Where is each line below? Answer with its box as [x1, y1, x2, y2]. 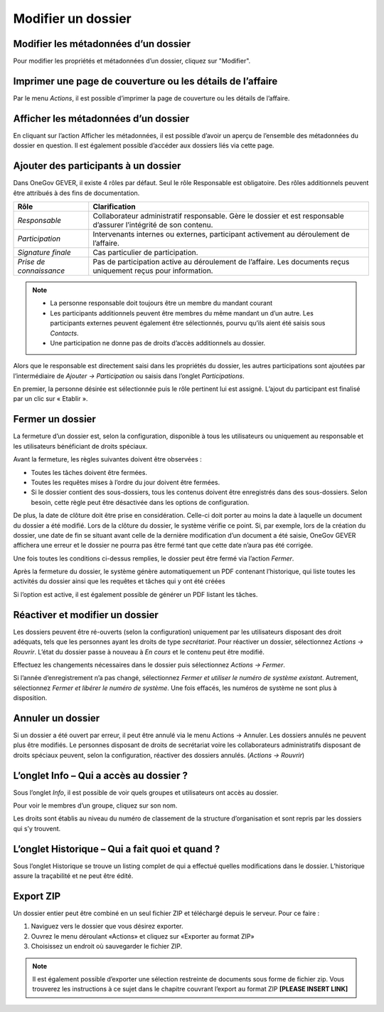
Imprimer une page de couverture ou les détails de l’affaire [13, 75, 278, 87]
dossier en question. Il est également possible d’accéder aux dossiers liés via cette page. [13, 141, 274, 150]
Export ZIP [13, 890, 61, 902]
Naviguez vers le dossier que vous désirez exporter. [31, 922, 184, 931]
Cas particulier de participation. [92, 247, 198, 257]
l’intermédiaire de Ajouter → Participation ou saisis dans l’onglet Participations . [13, 371, 245, 380]
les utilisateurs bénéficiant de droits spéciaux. [13, 442, 148, 450]
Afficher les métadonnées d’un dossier [13, 113, 190, 125]
